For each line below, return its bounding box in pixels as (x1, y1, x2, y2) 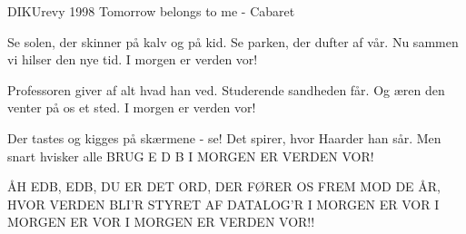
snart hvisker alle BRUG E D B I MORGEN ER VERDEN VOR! (7, 146, 374, 165)
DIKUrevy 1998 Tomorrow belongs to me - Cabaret (7, 2, 295, 20)
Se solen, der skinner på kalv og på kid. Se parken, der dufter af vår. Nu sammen (7, 32, 459, 51)
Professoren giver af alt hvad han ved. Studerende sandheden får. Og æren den (7, 80, 445, 99)
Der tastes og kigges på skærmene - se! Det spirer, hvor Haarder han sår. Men (7, 128, 441, 147)
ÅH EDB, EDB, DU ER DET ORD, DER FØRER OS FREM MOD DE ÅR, (7, 177, 441, 196)
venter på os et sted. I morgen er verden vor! (7, 98, 256, 117)
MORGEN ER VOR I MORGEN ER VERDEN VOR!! (7, 212, 315, 231)
